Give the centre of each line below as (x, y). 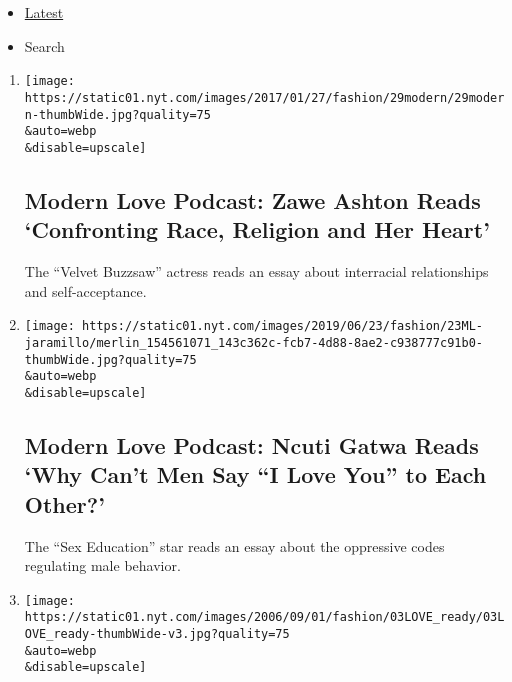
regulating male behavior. (102, 565)
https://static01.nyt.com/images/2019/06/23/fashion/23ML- (282, 326)
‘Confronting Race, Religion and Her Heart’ (257, 229)
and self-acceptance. (85, 290)
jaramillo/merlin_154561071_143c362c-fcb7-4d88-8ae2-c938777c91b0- (253, 342)
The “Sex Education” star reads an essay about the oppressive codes (234, 545)
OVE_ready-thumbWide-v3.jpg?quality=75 (157, 634)
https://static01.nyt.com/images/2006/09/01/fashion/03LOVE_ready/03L (264, 617)
